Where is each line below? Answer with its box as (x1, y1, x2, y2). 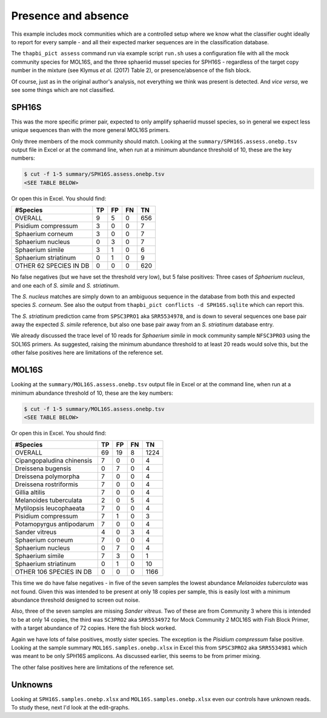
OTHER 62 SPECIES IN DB (15, 262, 90, 270)
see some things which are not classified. (11, 86, 115, 93)
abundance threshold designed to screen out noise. (11, 596, 140, 604)
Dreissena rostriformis (15, 480, 79, 489)
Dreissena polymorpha (15, 472, 80, 481)
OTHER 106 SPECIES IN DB (15, 568, 92, 576)
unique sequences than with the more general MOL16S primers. (11, 127, 170, 134)
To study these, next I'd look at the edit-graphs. (11, 704, 130, 711)
